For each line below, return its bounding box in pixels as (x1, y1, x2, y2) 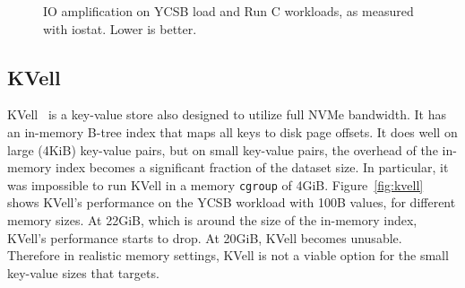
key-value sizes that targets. (7, 263, 159, 282)
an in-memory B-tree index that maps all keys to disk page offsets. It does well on (7, 122, 458, 141)
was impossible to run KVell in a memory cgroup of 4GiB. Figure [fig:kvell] (7, 175, 424, 194)
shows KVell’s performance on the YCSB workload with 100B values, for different (7, 193, 456, 212)
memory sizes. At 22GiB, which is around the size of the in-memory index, (7, 211, 418, 230)
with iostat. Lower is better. (43, 19, 197, 38)
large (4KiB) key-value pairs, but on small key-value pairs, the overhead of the (7, 140, 438, 159)
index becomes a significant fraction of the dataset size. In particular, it (56, 158, 449, 177)
